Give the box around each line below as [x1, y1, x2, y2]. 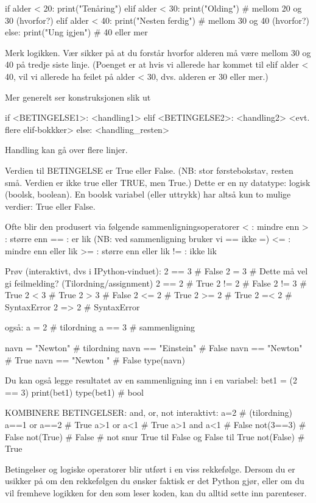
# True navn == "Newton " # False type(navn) [5, 353, 185, 366]
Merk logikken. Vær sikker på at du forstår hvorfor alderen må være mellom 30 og [5, 46, 311, 59]
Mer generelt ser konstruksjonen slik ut [5, 90, 151, 103]
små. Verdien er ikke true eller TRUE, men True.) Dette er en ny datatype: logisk [5, 176, 311, 188]
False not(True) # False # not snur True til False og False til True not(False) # [5, 430, 305, 443]
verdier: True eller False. [5, 199, 96, 212]
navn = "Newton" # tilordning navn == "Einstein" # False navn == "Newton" [5, 341, 303, 354]
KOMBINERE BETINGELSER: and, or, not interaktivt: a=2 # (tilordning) [5, 406, 293, 419]
